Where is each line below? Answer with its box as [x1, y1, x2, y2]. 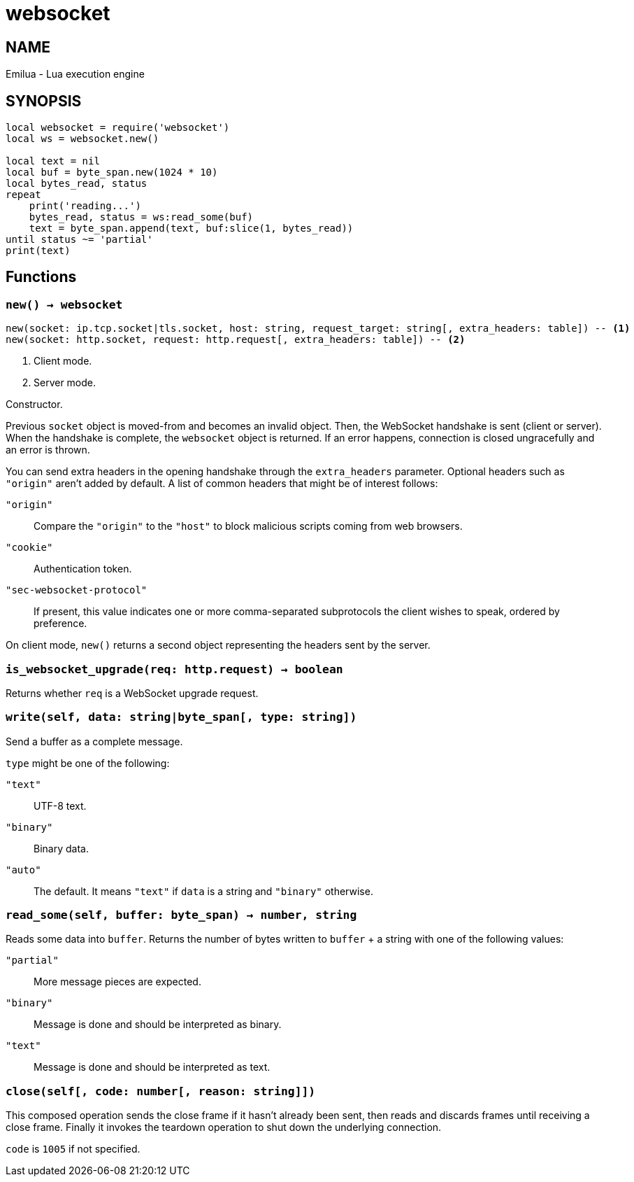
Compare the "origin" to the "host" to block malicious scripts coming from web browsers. [34, 520, 463, 533]
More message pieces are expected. [34, 976, 201, 988]
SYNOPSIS [6, 92, 82, 110]
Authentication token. [34, 563, 132, 575]
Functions [6, 268, 77, 286]
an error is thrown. [6, 444, 90, 456]
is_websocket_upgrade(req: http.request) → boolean [6, 662, 343, 676]
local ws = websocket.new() [6, 133, 159, 145]
